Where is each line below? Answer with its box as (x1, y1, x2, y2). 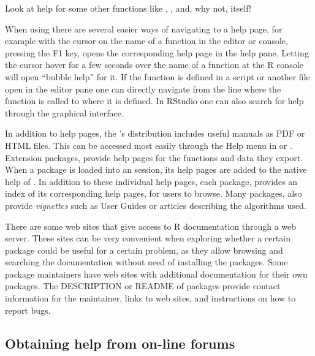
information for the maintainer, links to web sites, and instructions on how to (5, 292, 296, 305)
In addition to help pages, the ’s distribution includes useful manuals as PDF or (5, 127, 305, 140)
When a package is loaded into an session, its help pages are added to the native (5, 163, 307, 176)
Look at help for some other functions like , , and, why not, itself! (5, 2, 251, 14)
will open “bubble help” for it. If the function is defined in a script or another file (5, 70, 310, 83)
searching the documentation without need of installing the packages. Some (5, 256, 288, 268)
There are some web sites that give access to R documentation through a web (5, 219, 297, 232)
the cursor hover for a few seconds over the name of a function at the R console (5, 58, 303, 71)
